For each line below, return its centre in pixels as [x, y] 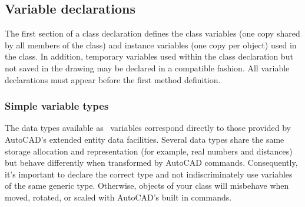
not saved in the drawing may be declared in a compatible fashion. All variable [147, 68]
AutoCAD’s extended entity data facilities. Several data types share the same [145, 139]
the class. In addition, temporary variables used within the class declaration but [149, 56]
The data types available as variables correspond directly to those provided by [148, 128]
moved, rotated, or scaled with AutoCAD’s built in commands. [118, 197]
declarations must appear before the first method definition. [113, 79]
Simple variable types [57, 106]
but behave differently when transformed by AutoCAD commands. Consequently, [151, 162]
